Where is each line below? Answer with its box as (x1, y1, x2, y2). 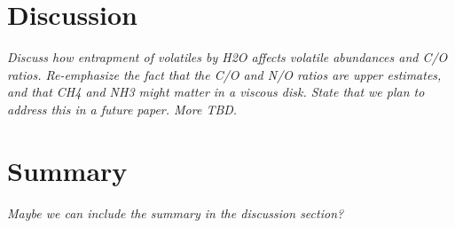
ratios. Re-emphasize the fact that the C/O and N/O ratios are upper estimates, (7, 65, 442, 83)
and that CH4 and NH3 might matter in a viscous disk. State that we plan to (7, 83, 425, 101)
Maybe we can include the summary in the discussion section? (7, 203, 344, 222)
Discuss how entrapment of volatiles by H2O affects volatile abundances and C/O (7, 48, 448, 67)
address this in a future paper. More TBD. (7, 99, 238, 118)
